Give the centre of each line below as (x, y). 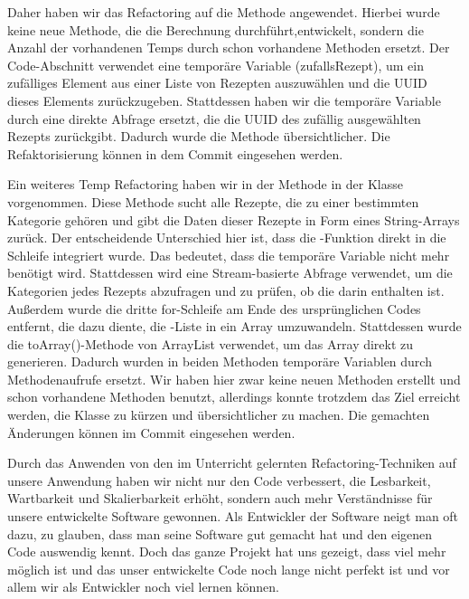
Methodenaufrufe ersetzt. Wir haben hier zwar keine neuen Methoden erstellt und (234, 379)
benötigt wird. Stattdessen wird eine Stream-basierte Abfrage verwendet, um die (230, 273)
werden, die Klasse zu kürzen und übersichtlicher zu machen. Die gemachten (219, 415)
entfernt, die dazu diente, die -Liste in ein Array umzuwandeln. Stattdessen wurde (234, 326)
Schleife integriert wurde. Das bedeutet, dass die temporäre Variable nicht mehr (229, 255)
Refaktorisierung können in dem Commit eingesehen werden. (175, 153)
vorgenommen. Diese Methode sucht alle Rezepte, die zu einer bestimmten (213, 201)
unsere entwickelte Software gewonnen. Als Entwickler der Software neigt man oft (233, 516)
